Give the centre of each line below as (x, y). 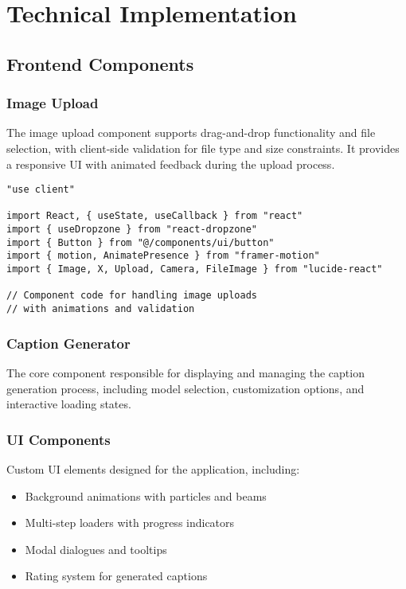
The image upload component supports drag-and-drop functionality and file (191, 133)
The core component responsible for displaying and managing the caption (185, 372)
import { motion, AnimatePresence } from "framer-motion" (163, 256)
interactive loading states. (69, 404)
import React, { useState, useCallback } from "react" (155, 216)
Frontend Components (100, 63)
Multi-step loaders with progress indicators (130, 523)
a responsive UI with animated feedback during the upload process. (171, 164)
